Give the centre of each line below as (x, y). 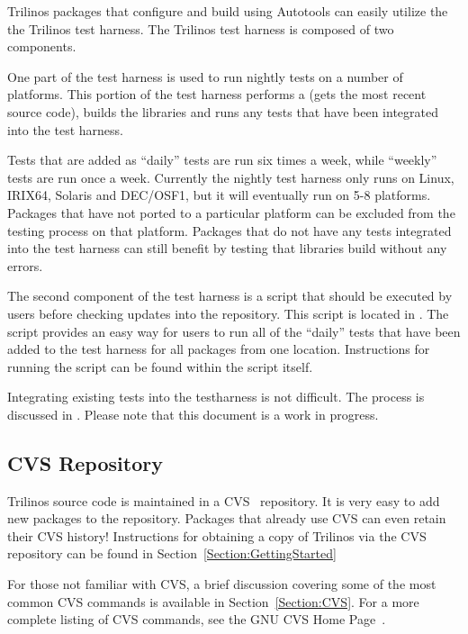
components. (42, 46)
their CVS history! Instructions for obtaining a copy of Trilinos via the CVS (217, 535)
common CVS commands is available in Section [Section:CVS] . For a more (213, 601)
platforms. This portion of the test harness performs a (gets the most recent (217, 94)
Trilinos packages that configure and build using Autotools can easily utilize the (228, 11)
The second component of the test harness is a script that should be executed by (230, 296)
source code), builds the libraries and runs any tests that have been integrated (223, 111)
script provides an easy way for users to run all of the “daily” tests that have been (234, 331)
